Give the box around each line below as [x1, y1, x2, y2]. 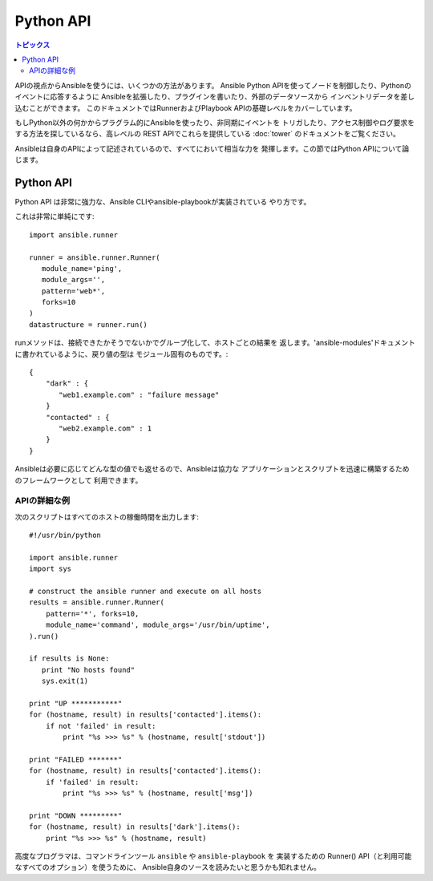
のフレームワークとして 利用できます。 [14, 475, 143, 485]
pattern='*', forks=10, [45, 609, 140, 618]
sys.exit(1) [41, 677, 89, 685]
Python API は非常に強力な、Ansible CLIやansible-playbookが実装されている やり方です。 [14, 196, 311, 206]
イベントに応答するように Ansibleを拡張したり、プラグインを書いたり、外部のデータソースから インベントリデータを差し [14, 92, 415, 102]
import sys [29, 564, 72, 573]
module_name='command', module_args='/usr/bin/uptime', [45, 620, 270, 629]
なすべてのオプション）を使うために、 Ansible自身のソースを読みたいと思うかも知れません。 [14, 863, 321, 872]
